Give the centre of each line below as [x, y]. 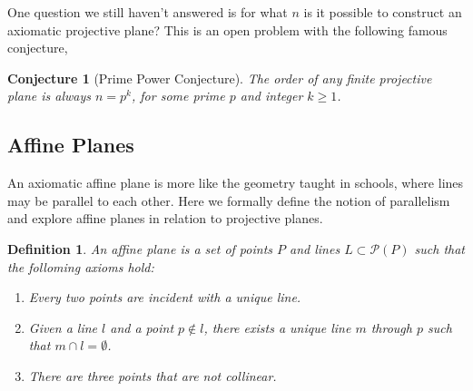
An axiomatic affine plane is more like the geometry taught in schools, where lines [236, 183]
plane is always [49, 96]
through [391, 327]
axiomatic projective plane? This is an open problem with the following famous [227, 29]
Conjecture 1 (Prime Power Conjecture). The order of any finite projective [220, 78]
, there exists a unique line [277, 327]
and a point [142, 327]
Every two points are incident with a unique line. [165, 297]
